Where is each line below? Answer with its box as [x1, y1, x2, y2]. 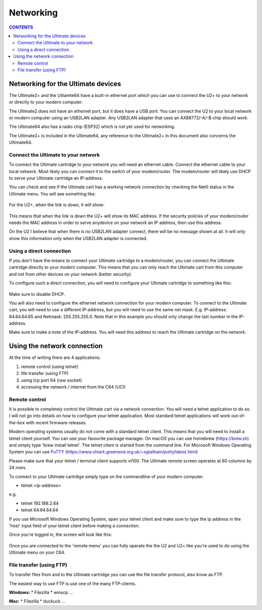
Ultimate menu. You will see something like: [9, 191, 96, 196]
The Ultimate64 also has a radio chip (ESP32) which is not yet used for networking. [9, 124, 176, 129]
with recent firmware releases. [26, 419, 87, 425]
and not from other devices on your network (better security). [9, 271, 132, 277]
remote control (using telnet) [21, 364, 79, 369]
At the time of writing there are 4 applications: [9, 354, 101, 361]
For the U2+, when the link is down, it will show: [9, 202, 105, 208]
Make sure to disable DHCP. [9, 291, 65, 297]
